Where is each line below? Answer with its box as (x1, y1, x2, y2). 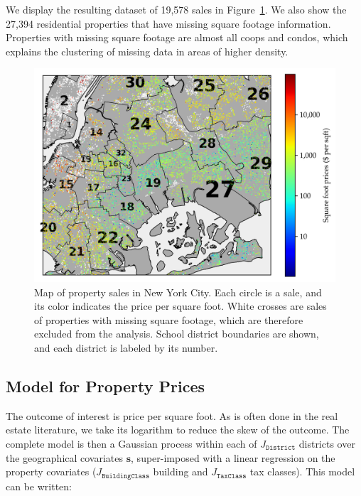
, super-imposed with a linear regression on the (131, 450, 335, 465)
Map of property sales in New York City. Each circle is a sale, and (34, 284, 322, 299)
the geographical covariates (6, 450, 124, 465)
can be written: (6, 478, 72, 493)
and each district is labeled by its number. (34, 340, 218, 355)
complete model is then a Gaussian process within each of (6, 436, 257, 451)
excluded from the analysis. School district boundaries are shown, (34, 326, 319, 341)
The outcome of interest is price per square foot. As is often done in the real (6, 408, 338, 423)
